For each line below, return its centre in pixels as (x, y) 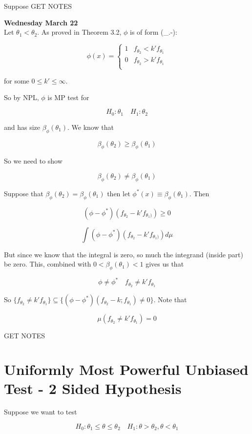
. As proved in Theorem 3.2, (79, 32)
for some (17, 81)
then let (119, 193)
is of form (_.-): (153, 32)
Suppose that (24, 193)
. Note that (170, 300)
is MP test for (68, 97)
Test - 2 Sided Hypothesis (93, 388)
